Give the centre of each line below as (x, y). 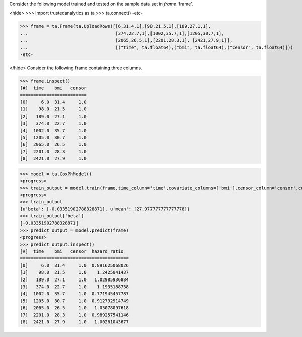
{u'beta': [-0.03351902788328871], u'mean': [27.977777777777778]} (105, 209)
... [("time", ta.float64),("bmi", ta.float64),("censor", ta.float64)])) (157, 47)
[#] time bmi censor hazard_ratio (72, 251)
